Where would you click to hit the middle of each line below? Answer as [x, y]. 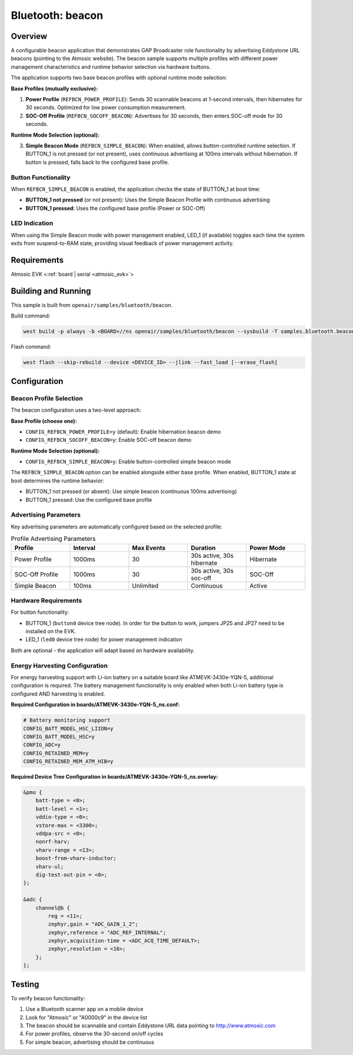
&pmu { [33, 793]
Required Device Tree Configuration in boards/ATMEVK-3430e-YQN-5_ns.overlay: [114, 777]
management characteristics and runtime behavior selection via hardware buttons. [111, 67]
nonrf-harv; [53, 842]
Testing [25, 984]
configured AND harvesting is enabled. [58, 694]
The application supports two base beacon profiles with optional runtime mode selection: [119, 78]
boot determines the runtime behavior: [57, 481]
